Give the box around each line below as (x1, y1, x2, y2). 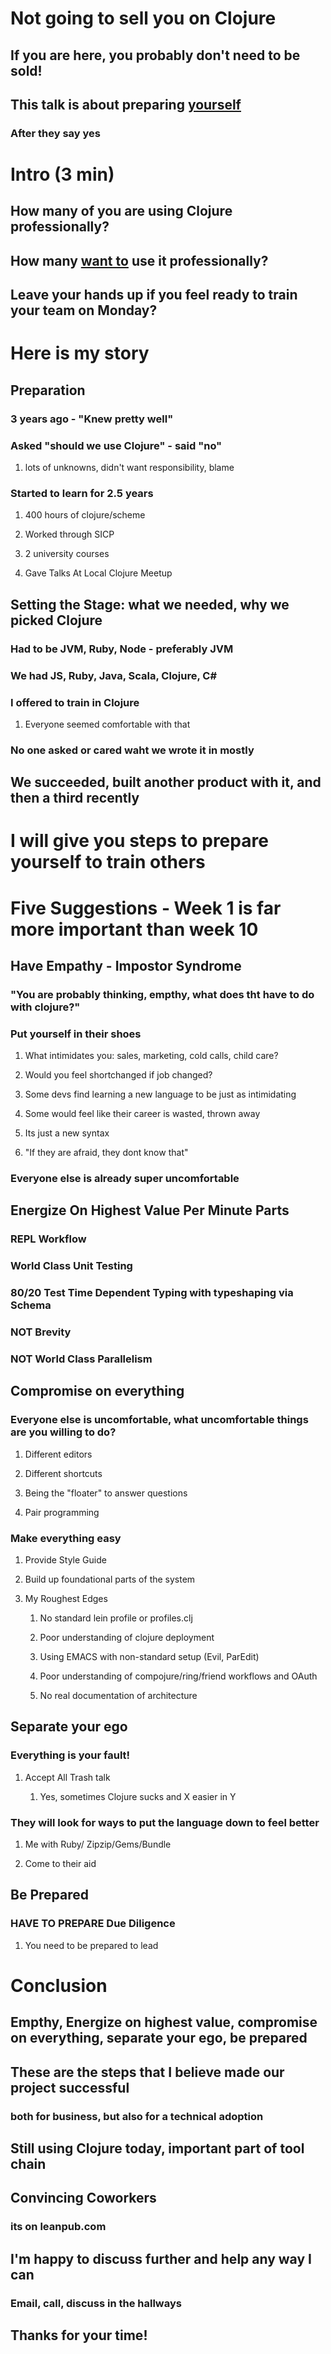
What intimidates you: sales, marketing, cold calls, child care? (24, 1050, 279, 1062)
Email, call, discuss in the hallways (10, 2296, 182, 2310)
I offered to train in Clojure (10, 695, 140, 709)
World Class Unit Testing (10, 1259, 133, 1273)
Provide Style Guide (24, 1554, 107, 1566)
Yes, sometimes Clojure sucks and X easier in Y (39, 1790, 237, 1802)
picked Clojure (10, 612, 103, 629)
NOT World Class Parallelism (10, 1352, 153, 1366)
